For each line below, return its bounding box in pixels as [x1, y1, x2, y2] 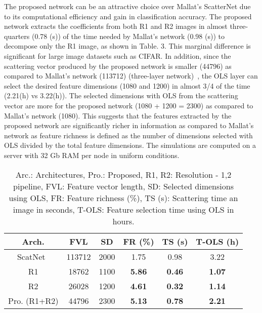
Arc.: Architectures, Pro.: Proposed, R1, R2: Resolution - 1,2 [15, 168, 232, 180]
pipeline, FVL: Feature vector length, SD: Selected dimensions [13, 180, 234, 192]
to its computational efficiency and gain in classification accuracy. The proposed [4, 11, 252, 21]
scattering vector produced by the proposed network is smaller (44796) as [4, 60, 232, 71]
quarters [4, 30, 30, 41]
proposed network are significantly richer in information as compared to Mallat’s [4, 120, 254, 131]
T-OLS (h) [196, 235, 239, 247]
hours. [112, 215, 135, 227]
